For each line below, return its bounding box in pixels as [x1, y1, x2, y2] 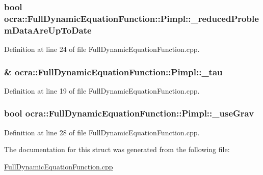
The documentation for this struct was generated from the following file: [4, 144, 230, 155]
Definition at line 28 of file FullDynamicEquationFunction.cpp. [4, 127, 200, 137]
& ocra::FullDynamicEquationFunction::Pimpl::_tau [4, 65, 223, 78]
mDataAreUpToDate [4, 23, 92, 36]
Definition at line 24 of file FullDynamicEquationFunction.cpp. [4, 44, 200, 54]
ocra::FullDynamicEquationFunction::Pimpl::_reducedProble [4, 12, 259, 24]
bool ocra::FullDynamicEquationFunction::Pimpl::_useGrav [4, 107, 254, 120]
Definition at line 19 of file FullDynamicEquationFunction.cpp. [4, 85, 200, 96]
